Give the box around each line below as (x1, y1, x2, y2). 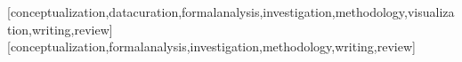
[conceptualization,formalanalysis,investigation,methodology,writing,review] (7, 37, 416, 56)
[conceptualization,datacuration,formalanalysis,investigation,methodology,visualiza (7, 3, 455, 20)
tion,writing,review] (7, 19, 113, 38)
